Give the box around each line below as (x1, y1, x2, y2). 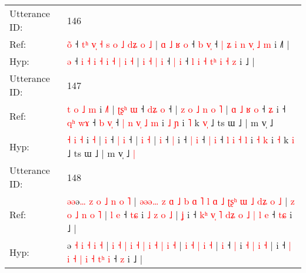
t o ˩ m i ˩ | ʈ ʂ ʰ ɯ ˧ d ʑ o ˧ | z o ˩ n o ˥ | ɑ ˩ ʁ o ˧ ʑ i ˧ (66, 102, 286, 116)
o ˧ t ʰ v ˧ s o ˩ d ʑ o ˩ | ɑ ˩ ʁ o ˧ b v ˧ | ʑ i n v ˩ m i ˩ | (66, 37, 290, 51)
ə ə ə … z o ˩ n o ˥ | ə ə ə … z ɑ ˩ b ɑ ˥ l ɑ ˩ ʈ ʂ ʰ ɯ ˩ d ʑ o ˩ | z (66, 194, 295, 208)
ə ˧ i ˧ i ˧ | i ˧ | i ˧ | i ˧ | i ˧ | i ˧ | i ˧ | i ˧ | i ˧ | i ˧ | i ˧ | (66, 238, 291, 252)
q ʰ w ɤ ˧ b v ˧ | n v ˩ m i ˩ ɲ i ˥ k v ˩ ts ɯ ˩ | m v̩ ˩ (66, 116, 274, 129)
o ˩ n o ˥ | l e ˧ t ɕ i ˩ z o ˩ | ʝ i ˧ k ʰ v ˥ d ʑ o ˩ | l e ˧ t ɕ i (66, 208, 292, 221)
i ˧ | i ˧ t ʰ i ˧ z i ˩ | (66, 252, 143, 265)
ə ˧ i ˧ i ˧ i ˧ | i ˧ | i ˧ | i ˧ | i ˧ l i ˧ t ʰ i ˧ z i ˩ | (66, 54, 255, 68)
